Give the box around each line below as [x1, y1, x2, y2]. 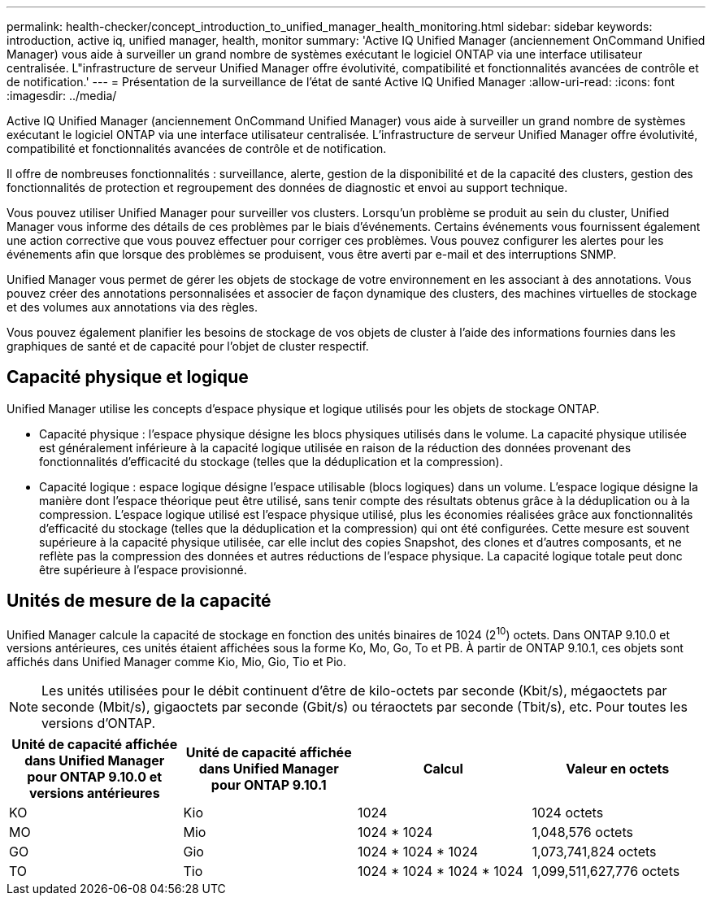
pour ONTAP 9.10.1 [211, 777, 327, 794]
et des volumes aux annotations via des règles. [7, 300, 258, 314]
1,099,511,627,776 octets [532, 863, 680, 880]
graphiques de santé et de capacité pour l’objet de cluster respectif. [7, 339, 369, 353]
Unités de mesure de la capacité [7, 590, 271, 612]
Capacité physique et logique [7, 367, 249, 388]
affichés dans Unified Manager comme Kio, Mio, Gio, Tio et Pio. [7, 655, 346, 669]
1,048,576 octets [532, 824, 633, 841]
